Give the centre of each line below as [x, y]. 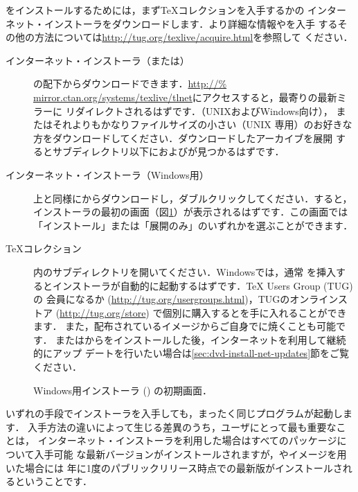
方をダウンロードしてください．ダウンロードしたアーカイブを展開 [183, 138]
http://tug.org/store [103, 312]
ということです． [54, 481]
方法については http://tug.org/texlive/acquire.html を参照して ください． [194, 37]
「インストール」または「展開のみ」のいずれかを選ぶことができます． [193, 225]
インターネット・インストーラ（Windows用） [107, 174]
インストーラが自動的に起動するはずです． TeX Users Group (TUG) [203, 285]
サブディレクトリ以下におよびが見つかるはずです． [168, 151]
